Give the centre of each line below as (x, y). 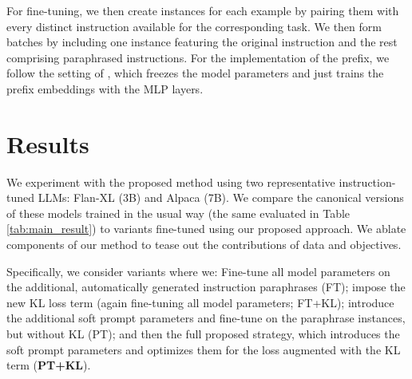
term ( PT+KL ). (49, 365)
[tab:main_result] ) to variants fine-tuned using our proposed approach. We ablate (206, 229)
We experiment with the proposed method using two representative (171, 182)
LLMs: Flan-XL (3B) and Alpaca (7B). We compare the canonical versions (221, 197)
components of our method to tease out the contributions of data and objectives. (204, 245)
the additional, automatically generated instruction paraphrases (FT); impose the (206, 287)
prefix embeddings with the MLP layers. (105, 88)
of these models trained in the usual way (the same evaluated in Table (178, 213)
